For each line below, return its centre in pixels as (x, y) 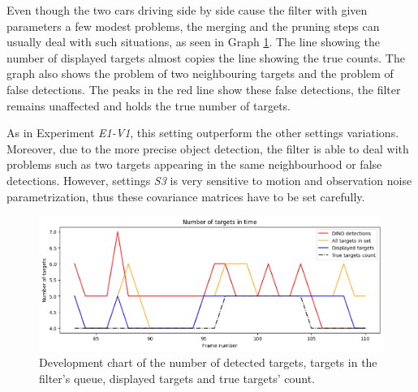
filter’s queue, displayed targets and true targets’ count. (177, 378)
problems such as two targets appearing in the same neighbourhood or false (194, 164)
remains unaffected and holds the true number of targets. (149, 105)
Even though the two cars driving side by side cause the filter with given (187, 10)
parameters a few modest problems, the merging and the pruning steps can (193, 26)
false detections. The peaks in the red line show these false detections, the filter (204, 89)
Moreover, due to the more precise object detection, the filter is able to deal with (208, 148)
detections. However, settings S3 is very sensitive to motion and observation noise (209, 180)
